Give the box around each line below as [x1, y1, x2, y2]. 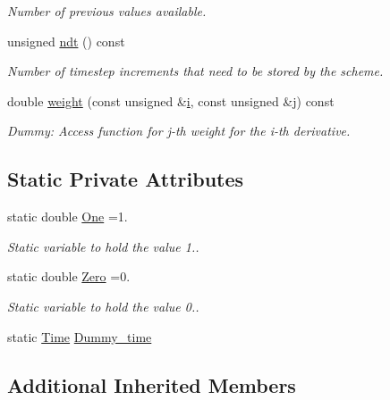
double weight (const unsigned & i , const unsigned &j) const [7, 91, 335, 110]
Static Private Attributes [7, 165, 244, 193]
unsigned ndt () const [7, 31, 125, 50]
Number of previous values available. [7, 2, 207, 20]
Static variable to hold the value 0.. [7, 296, 199, 315]
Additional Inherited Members [7, 371, 296, 398]
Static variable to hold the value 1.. [7, 237, 199, 255]
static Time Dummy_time [7, 327, 152, 346]
